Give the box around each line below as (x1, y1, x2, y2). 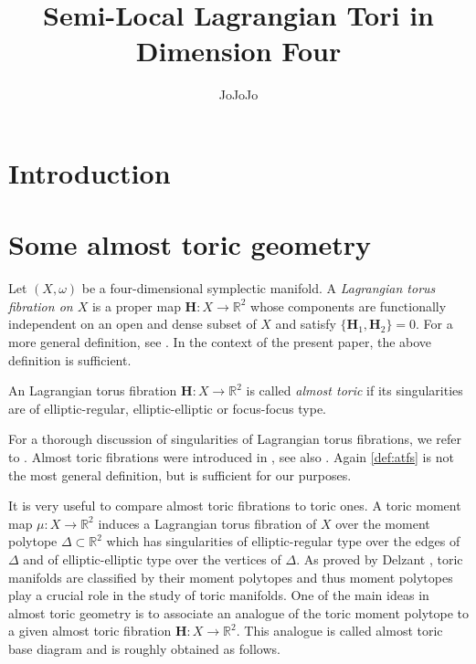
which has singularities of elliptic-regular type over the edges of (106, 532, 460, 551)
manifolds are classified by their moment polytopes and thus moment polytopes (8, 567, 453, 586)
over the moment (335, 513, 430, 532)
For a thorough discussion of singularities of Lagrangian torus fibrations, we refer (8, 429, 461, 448)
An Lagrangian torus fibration (8, 381, 177, 400)
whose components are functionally (250, 296, 447, 315)
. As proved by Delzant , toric (296, 549, 463, 568)
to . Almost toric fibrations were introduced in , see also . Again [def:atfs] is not (8, 447, 454, 466)
